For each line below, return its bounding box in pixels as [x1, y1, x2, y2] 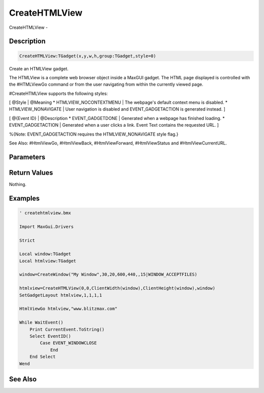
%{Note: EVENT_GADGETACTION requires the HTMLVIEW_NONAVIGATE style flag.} [9, 131, 178, 137]
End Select [29, 354, 56, 360]
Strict [19, 237, 35, 243]
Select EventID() [29, 333, 71, 339]
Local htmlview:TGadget [19, 258, 77, 264]
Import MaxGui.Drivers [19, 224, 74, 230]
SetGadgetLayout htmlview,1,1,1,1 [19, 292, 102, 298]
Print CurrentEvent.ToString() [29, 326, 105, 332]
